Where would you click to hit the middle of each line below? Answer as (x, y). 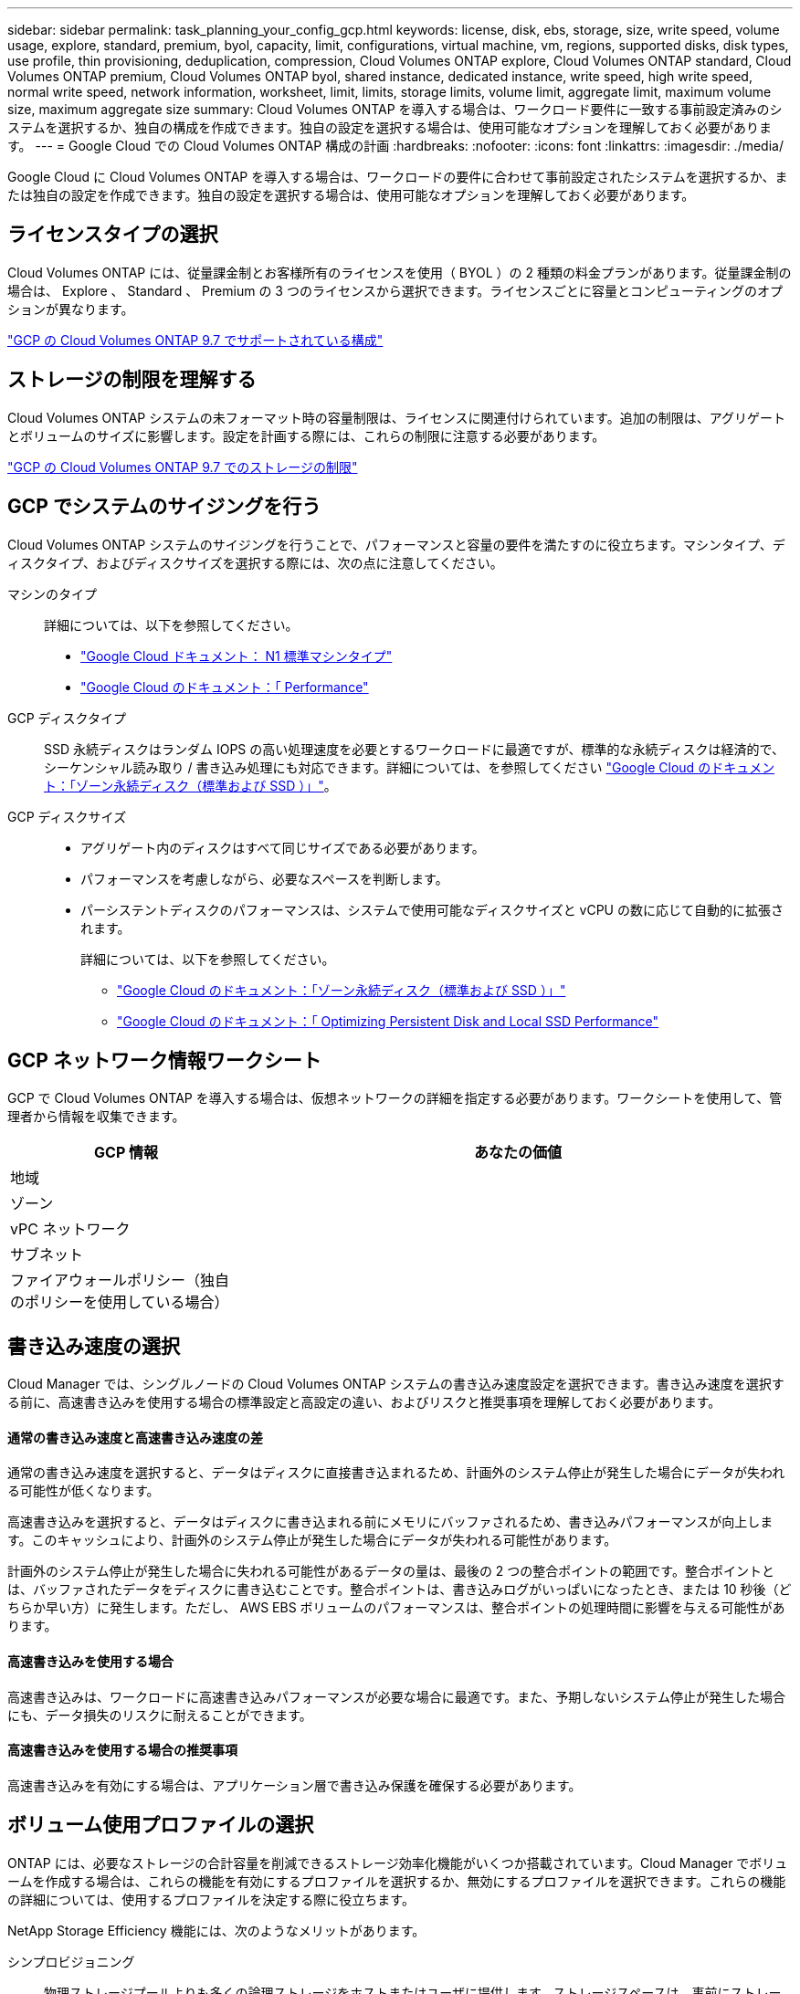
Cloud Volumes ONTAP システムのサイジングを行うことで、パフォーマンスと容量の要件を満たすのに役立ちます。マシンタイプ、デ (396, 544)
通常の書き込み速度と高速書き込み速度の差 (135, 1437)
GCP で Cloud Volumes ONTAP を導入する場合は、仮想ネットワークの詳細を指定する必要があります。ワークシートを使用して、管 (395, 1098)
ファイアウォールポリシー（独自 (120, 1280)
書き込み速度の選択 (94, 1346)
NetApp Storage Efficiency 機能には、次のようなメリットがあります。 (216, 1930)
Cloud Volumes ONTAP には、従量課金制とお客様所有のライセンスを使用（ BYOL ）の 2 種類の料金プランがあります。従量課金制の (400, 272)
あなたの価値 (518, 1153)
